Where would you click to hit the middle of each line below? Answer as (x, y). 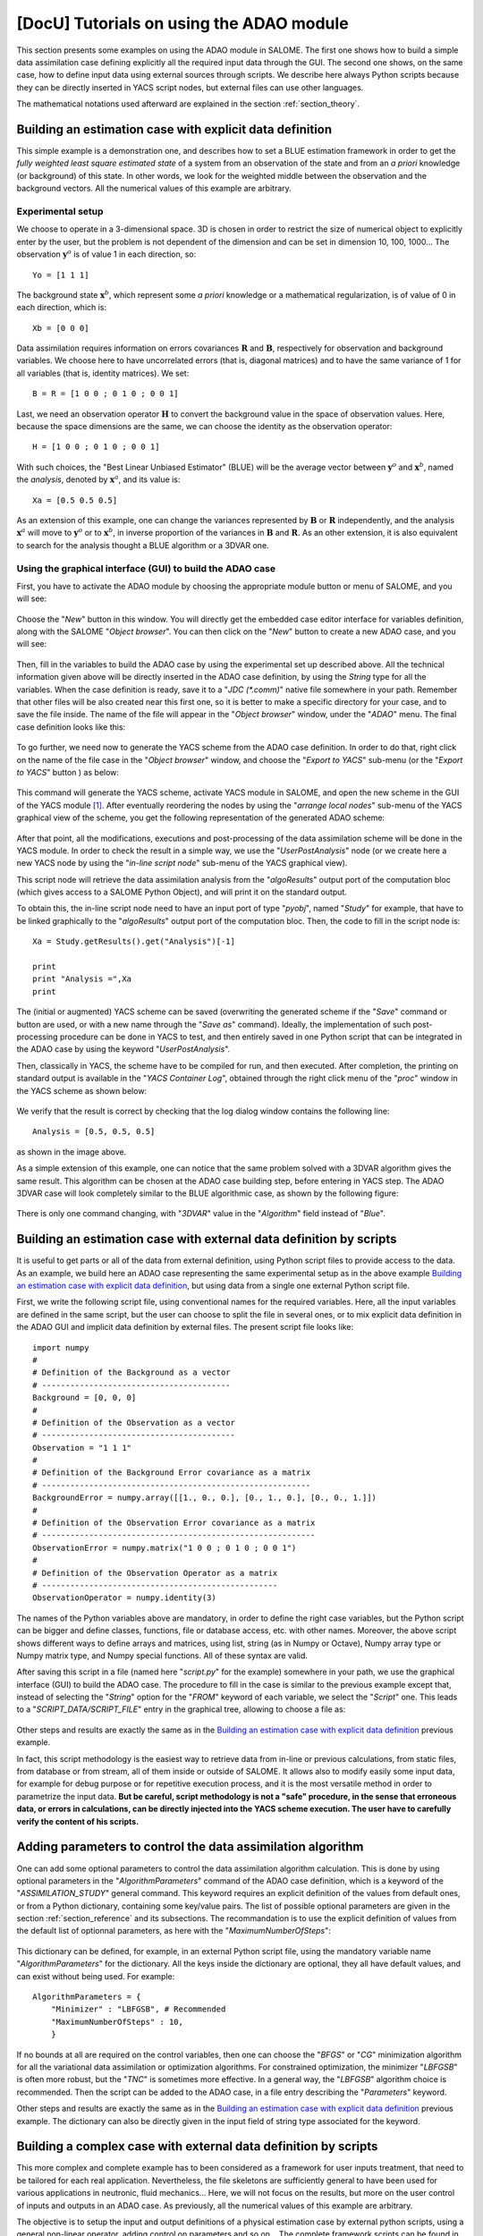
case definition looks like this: (71, 727)
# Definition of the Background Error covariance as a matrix (172, 1473)
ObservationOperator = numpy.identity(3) (124, 1598)
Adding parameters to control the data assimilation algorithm (190, 1847)
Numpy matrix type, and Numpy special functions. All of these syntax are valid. (162, 1656)
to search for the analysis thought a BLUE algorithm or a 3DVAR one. (143, 545)
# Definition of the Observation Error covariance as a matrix (174, 1523)
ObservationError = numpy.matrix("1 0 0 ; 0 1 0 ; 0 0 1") (165, 1548)
